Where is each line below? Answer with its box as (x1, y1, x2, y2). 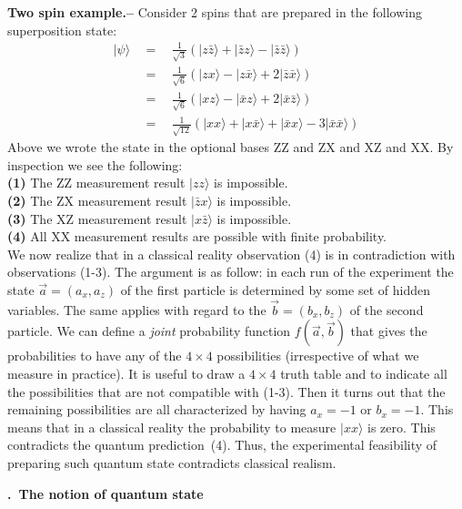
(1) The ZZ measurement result (7, 173, 186, 192)
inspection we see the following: (7, 155, 183, 174)
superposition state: (7, 20, 117, 39)
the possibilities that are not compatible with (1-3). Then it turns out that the (7, 382, 446, 401)
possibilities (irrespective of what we (216, 346, 419, 365)
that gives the (350, 321, 427, 341)
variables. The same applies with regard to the (7, 300, 266, 319)
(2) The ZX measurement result (7, 190, 187, 209)
